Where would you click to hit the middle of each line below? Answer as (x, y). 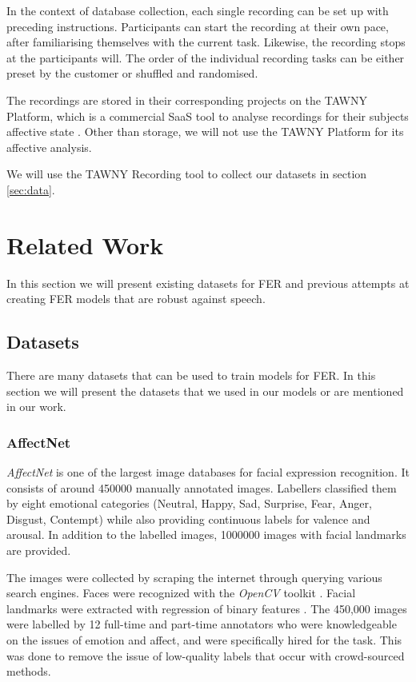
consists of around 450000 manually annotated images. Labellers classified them (202, 487)
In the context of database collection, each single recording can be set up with (198, 10)
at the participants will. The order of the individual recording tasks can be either (206, 57)
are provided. (39, 550)
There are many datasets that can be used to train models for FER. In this (191, 375)
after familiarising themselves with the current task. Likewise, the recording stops (206, 42)
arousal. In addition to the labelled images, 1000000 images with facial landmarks (206, 534)
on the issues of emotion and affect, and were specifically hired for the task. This (204, 639)
